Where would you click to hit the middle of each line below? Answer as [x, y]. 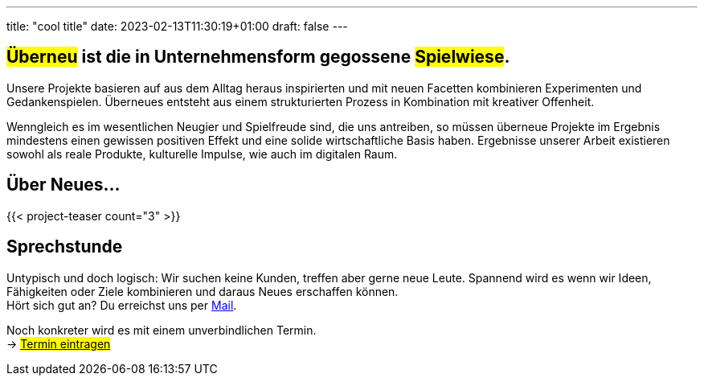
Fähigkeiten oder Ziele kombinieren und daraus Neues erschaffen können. [203, 291]
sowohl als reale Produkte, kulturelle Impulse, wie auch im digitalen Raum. [202, 154]
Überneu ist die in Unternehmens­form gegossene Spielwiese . [258, 57]
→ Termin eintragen [59, 343]
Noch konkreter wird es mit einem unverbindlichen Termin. [162, 330]
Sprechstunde [65, 247]
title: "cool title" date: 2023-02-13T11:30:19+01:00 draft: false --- [177, 26]
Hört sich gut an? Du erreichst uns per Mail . [122, 305]
